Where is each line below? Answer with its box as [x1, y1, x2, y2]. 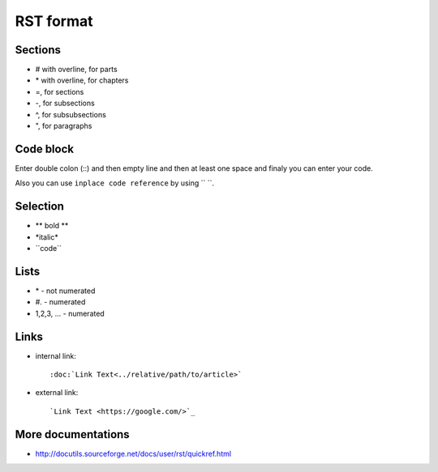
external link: [35, 388, 79, 398]
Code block [15, 142, 75, 155]
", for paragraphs [35, 121, 92, 131]
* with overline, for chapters [35, 75, 129, 85]
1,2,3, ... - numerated [35, 308, 105, 318]
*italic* [35, 232, 58, 242]
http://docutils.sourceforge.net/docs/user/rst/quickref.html [35, 449, 231, 458]
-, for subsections [35, 98, 95, 108]
